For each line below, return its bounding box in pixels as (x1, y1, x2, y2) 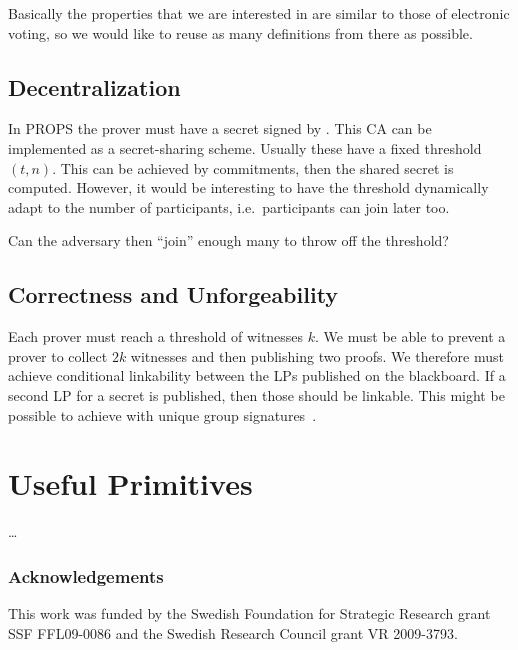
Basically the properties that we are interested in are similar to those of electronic (8, 3, 510, 23)
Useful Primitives (8, 463, 253, 504)
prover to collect (8, 345, 108, 366)
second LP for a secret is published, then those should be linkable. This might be (8, 384, 505, 405)
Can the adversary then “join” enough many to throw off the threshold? (8, 230, 449, 251)
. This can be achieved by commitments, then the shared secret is (52, 157, 454, 178)
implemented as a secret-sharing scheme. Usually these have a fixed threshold (8, 137, 482, 158)
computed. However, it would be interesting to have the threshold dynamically (8, 177, 489, 198)
